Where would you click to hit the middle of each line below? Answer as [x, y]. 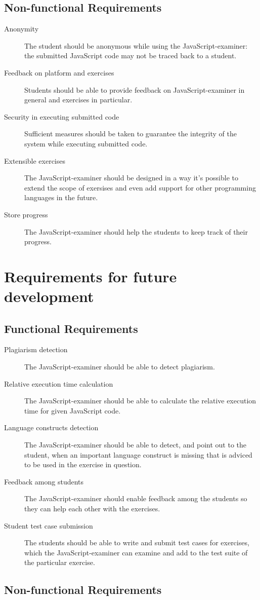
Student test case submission [49, 525]
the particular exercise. [60, 562]
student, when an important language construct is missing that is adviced [138, 454]
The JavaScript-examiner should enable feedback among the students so [136, 498]
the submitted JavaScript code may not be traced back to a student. [131, 55]
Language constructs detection [51, 427]
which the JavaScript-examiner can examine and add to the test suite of [136, 552]
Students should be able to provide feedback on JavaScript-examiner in [135, 89]
